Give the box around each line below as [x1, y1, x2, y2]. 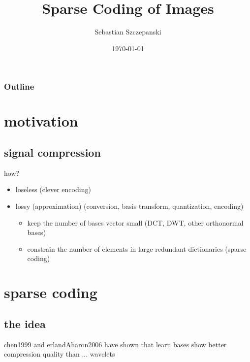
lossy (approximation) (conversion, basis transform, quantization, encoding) [15, 201, 244, 211]
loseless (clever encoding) [15, 184, 91, 195]
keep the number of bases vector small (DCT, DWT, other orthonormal [27, 217, 244, 228]
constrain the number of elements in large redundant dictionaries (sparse [27, 243, 247, 254]
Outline [4, 80, 34, 93]
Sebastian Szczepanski [94, 27, 161, 37]
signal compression [4, 145, 101, 160]
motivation [4, 111, 78, 131]
